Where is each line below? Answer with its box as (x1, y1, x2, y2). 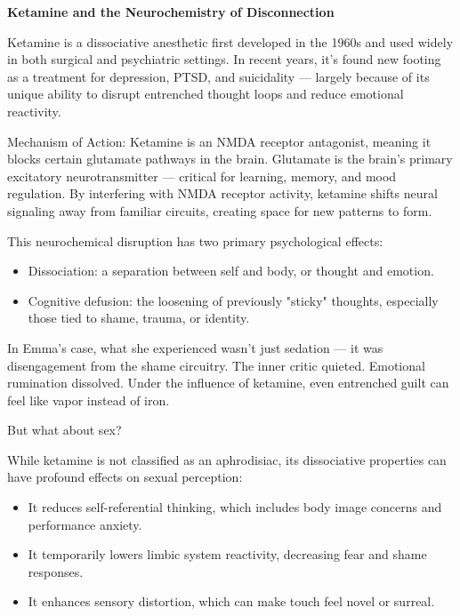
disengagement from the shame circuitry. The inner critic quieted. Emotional (7, 356, 425, 374)
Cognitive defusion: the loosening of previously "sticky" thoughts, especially (28, 291, 439, 309)
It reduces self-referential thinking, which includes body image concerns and (28, 498, 442, 516)
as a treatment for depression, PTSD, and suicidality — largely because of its (7, 67, 430, 85)
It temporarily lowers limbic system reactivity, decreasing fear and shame (28, 545, 427, 564)
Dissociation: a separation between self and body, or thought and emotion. (28, 261, 434, 280)
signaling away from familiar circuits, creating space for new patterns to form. (7, 201, 432, 220)
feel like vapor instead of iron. (7, 390, 170, 409)
